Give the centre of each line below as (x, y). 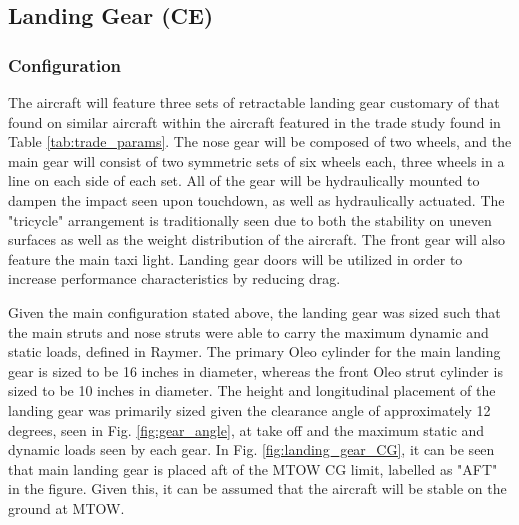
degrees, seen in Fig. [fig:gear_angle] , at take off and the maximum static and (246, 429)
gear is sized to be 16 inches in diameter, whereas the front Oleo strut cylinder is (255, 370)
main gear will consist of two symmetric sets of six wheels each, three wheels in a (256, 160)
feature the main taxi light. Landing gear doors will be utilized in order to (235, 258)
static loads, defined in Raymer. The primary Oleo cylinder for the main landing (254, 351)
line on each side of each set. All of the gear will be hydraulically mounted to (244, 180)
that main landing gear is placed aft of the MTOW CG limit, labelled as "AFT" (253, 468)
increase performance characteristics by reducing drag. (174, 278)
